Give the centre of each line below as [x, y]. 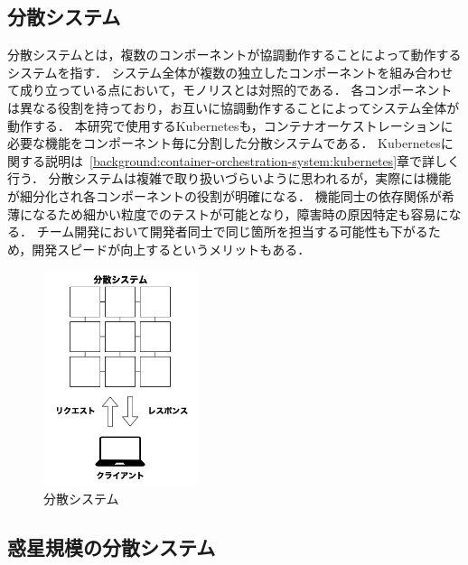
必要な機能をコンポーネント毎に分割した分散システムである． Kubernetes [224, 143]
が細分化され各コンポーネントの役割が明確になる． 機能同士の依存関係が [225, 195]
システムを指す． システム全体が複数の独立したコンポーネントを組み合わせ [230, 72]
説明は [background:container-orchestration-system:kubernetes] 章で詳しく [253, 160]
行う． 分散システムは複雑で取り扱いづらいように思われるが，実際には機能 [229, 178]
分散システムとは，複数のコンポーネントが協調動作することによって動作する [234, 55]
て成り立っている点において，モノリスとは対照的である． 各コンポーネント [230, 90]
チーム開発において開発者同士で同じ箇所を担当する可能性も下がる [232, 232]
